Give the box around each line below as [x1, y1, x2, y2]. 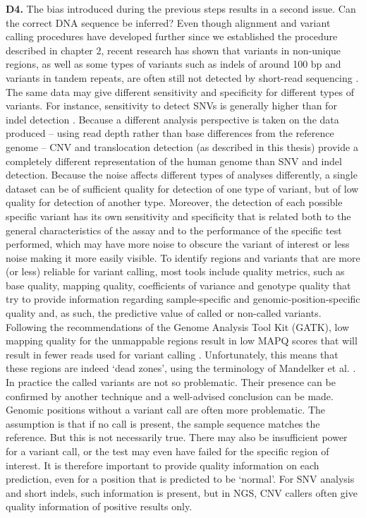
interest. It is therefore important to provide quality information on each [6, 457, 319, 472]
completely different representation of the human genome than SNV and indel [6, 153, 342, 168]
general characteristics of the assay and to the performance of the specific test [6, 222, 342, 237]
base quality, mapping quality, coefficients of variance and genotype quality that [6, 277, 351, 292]
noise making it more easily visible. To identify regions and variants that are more [6, 250, 360, 265]
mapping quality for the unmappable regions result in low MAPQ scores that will [6, 333, 358, 348]
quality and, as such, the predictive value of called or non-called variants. [6, 306, 322, 320]
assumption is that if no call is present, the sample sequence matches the [6, 416, 320, 430]
